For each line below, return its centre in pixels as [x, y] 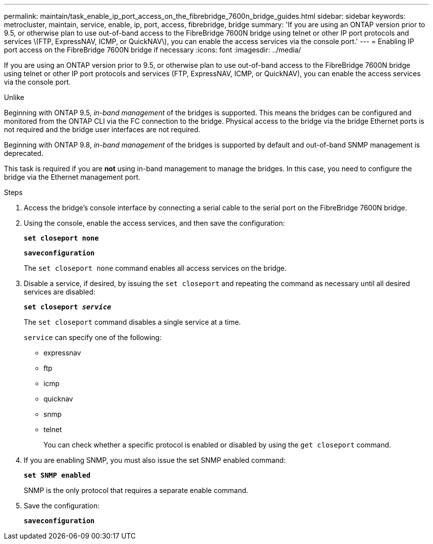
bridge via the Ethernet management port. [72, 177]
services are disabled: [60, 292]
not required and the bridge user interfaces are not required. [102, 129]
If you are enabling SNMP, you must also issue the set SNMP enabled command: [155, 460]
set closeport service [68, 307]
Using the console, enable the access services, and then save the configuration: [154, 223]
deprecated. [24, 153]
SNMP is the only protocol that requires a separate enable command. [136, 490]
